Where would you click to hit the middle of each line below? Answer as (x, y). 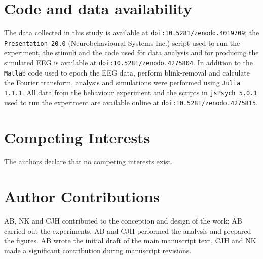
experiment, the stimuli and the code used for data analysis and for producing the (131, 52)
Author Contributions (82, 196)
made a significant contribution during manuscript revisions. (98, 250)
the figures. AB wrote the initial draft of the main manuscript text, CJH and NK (130, 240)
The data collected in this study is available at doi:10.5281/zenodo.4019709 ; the (132, 33)
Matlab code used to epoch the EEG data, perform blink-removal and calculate (127, 72)
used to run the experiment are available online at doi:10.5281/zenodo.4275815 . (131, 102)
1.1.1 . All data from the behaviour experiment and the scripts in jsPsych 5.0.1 (131, 92)
